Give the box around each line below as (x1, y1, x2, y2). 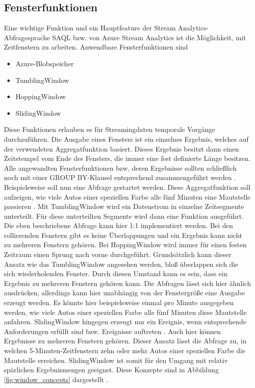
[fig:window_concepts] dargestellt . (4, 374, 108, 384)
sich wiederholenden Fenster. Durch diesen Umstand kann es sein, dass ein (4, 268, 228, 279)
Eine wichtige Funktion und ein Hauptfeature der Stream (4, 23, 176, 33)
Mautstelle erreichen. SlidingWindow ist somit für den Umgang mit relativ (4, 355, 228, 365)
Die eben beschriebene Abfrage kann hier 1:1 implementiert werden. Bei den (4, 220, 233, 231)
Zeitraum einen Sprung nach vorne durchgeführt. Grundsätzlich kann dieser (4, 249, 231, 259)
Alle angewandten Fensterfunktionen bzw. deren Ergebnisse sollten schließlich (4, 162, 237, 173)
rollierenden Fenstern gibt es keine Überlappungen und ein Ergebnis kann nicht (4, 230, 242, 240)
